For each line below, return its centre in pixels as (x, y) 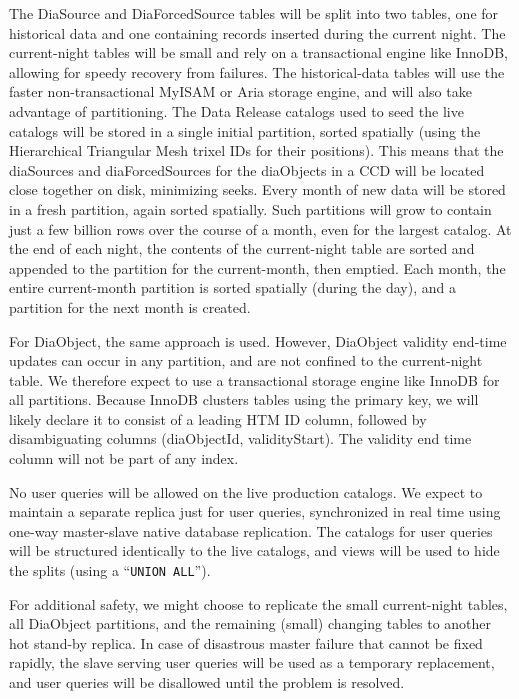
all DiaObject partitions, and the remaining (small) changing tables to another (250, 623)
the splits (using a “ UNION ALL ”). (110, 570)
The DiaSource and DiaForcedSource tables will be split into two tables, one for (254, 13)
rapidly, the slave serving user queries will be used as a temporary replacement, (252, 662)
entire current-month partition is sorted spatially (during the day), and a (232, 287)
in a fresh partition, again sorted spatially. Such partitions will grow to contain (250, 208)
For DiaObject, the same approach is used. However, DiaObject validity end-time (258, 340)
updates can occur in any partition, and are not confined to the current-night (246, 360)
